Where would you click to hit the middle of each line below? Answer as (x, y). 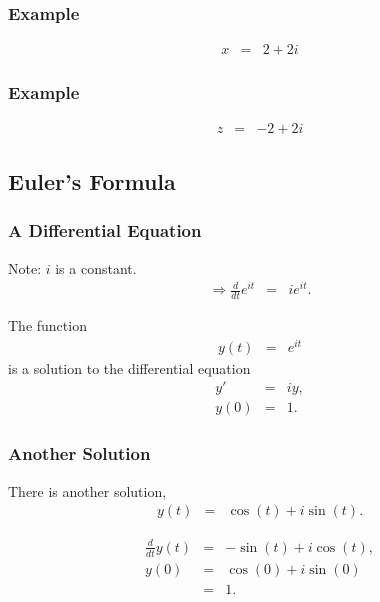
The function (47, 325)
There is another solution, (87, 490)
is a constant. (96, 267)
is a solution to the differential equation (129, 367)
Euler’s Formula (92, 180)
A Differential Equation (105, 230)
